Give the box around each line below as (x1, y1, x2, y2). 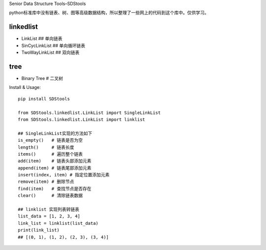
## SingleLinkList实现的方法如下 (18, 130, 93, 136)
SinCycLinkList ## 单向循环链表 (21, 42, 86, 48)
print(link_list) (18, 227, 60, 233)
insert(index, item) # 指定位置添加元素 (18, 172, 110, 178)
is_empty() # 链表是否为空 (18, 137, 83, 143)
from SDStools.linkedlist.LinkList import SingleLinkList (18, 110, 161, 116)
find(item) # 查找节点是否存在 (18, 186, 92, 191)
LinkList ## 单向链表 (21, 36, 63, 42)
